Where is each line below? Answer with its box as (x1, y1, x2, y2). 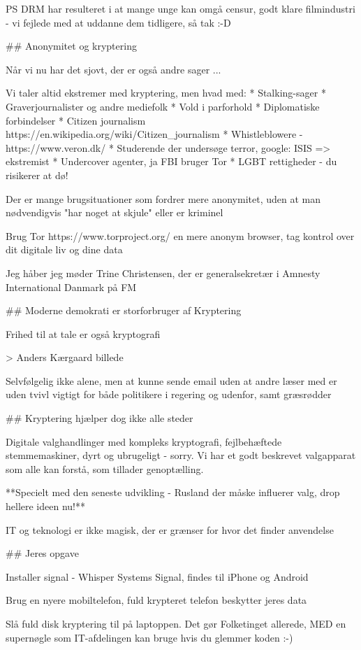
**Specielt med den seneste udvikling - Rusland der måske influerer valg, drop (6, 485, 340, 500)
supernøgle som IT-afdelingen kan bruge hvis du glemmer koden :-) (6, 630, 293, 644)
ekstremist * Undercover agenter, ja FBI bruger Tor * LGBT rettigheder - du (6, 154, 337, 169)
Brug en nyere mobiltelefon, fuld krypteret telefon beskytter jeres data (6, 593, 307, 607)
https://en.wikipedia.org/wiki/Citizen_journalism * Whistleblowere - (6, 127, 303, 141)
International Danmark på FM (6, 279, 137, 294)
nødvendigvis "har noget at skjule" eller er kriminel (6, 205, 223, 220)
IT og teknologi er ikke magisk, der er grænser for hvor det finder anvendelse (6, 522, 334, 537)
